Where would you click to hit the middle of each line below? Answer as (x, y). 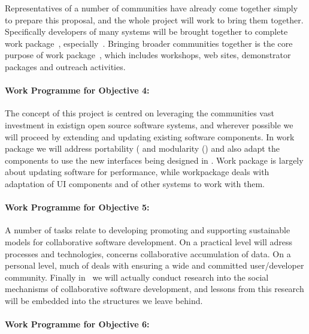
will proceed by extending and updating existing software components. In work (150, 136)
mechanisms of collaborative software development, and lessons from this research (154, 289)
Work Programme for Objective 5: (77, 207)
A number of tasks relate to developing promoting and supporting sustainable (148, 230)
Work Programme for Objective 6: (77, 324)
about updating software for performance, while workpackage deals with (137, 172)
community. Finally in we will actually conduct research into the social (137, 277)
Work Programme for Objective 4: (77, 90)
